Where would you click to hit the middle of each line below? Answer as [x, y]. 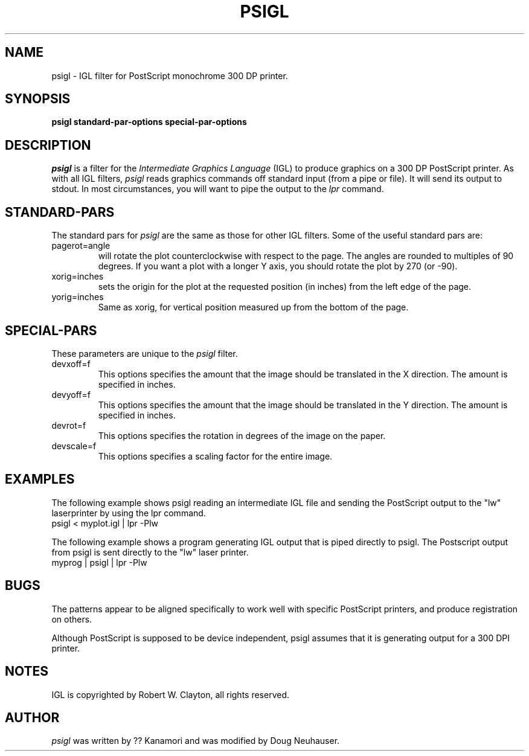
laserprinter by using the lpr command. [129, 513]
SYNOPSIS [38, 99]
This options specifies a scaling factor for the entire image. [215, 456]
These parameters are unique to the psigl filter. [145, 353]
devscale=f [74, 446]
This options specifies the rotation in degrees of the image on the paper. [242, 435]
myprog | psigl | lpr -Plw [99, 562]
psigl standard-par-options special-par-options [149, 122]
